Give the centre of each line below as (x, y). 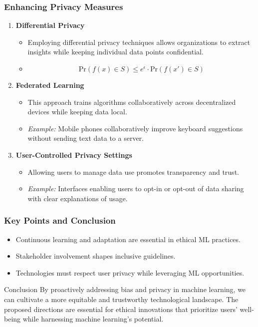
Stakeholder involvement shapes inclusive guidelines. (96, 256)
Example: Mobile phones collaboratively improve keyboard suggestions (135, 128)
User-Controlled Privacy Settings (74, 155)
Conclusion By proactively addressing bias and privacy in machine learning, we (125, 289)
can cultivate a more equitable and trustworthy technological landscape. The (121, 299)
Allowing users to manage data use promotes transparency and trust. (133, 171)
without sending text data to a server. (86, 138)
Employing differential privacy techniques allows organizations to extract (139, 42)
